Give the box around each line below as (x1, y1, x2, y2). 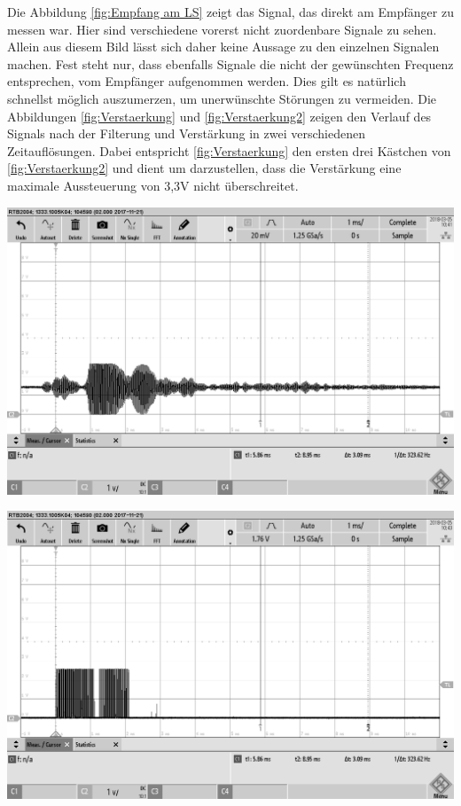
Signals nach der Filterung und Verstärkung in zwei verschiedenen (7, 124, 365, 143)
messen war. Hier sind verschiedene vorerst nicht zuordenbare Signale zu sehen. (7, 20, 437, 38)
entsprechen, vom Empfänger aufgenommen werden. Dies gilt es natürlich (7, 72, 406, 90)
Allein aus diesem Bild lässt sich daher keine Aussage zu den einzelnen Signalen (7, 37, 440, 56)
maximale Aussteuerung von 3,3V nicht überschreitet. (7, 176, 299, 194)
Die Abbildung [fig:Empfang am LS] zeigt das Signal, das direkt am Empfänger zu (7, 3, 454, 20)
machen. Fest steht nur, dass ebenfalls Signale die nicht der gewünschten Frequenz (7, 54, 454, 73)
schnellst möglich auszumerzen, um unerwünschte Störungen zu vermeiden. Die (7, 89, 437, 107)
